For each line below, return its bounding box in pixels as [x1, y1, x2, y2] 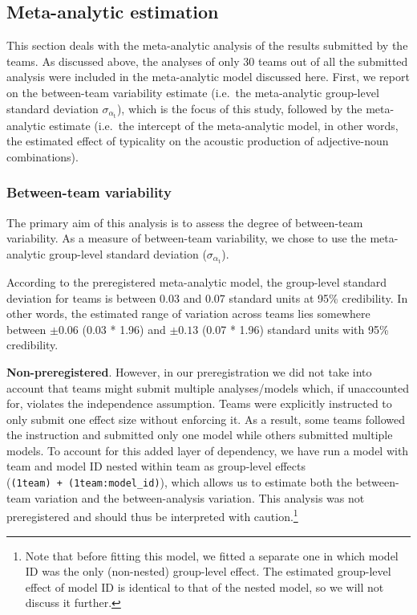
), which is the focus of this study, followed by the [116, 100, 362, 116]
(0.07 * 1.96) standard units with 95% [201, 320, 389, 337]
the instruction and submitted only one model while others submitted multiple [6, 426, 393, 443]
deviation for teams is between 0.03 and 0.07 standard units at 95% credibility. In [6, 289, 408, 306]
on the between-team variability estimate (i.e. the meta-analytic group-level [6, 83, 379, 100]
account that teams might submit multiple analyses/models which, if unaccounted [6, 379, 410, 396]
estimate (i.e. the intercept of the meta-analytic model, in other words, [49, 116, 399, 133]
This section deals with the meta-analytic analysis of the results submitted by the [6, 37, 408, 54]
